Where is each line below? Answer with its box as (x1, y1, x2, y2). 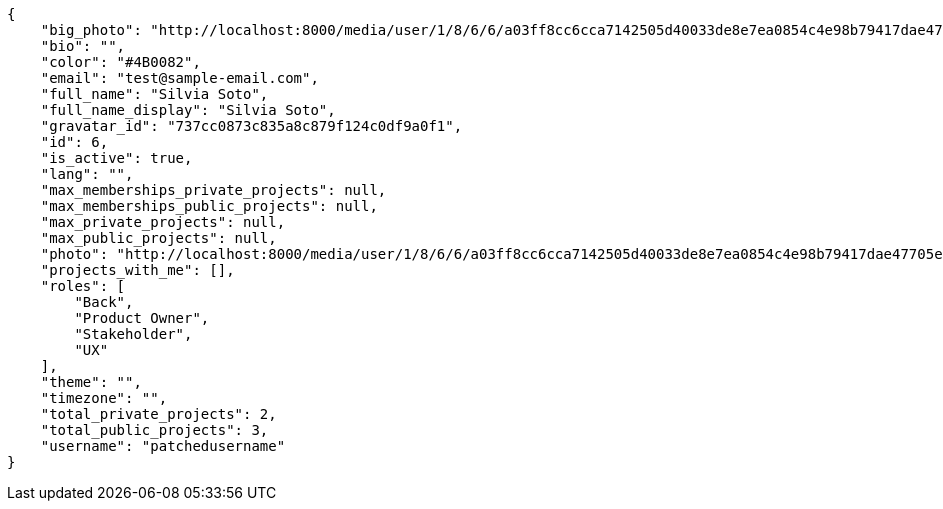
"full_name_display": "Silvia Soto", (40, 102, 336, 118)
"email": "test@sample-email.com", (40, 70, 319, 86)
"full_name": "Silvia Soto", (40, 86, 269, 102)
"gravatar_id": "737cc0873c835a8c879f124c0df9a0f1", (40, 118, 463, 134)
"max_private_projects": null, (40, 214, 286, 230)
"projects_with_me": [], (40, 262, 235, 278)
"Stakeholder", (74, 326, 193, 342)
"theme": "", (40, 374, 142, 390)
